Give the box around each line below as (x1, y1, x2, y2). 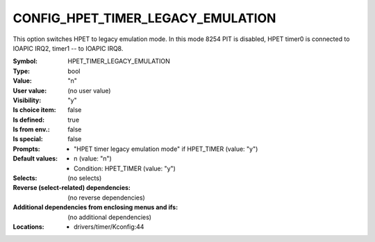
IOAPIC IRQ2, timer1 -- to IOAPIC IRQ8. (12, 44, 124, 52)
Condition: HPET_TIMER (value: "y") (74, 164, 176, 172)
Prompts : (12, 145, 41, 153)
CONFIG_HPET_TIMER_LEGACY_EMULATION (12, 10, 276, 26)
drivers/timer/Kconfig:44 (74, 223, 144, 231)
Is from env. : (12, 125, 50, 134)
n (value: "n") (74, 154, 112, 163)
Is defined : (12, 115, 45, 124)
